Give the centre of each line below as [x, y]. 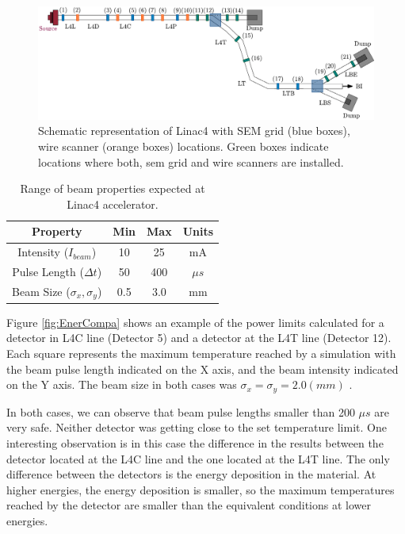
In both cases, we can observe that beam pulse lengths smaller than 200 [181, 411]
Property [57, 231]
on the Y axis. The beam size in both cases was [122, 384]
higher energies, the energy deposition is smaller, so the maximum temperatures [201, 489]
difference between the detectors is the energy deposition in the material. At [191, 474]
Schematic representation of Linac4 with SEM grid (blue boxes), [194, 131]
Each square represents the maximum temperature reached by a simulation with [201, 353]
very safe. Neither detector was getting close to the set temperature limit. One [197, 427]
